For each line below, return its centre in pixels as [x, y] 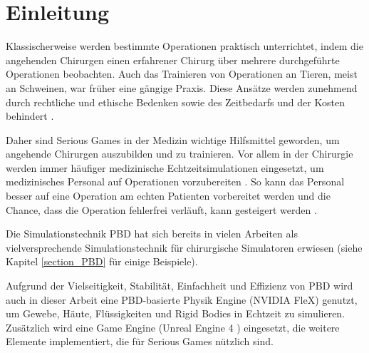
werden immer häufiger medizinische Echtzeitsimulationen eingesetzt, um [165, 167]
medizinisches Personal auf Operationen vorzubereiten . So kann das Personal [175, 181]
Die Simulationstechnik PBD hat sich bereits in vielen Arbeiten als [152, 234]
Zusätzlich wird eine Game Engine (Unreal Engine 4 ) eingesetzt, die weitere [173, 327]
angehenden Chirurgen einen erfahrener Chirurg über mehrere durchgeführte [173, 60]
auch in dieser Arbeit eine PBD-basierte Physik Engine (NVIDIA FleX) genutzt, [182, 299]
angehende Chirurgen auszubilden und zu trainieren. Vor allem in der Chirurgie [180, 154]
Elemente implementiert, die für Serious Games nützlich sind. [140, 341]
